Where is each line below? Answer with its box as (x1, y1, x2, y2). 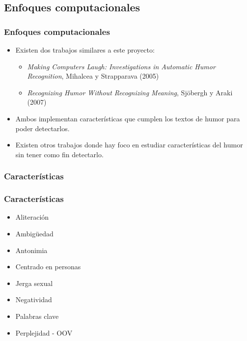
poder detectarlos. (15, 123, 70, 133)
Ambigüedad (15, 228, 54, 238)
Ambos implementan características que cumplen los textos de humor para (15, 113, 240, 123)
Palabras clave (15, 311, 59, 321)
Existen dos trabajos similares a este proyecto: (15, 45, 155, 55)
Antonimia (15, 245, 48, 255)
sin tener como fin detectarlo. (15, 149, 104, 159)
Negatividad (15, 294, 52, 305)
